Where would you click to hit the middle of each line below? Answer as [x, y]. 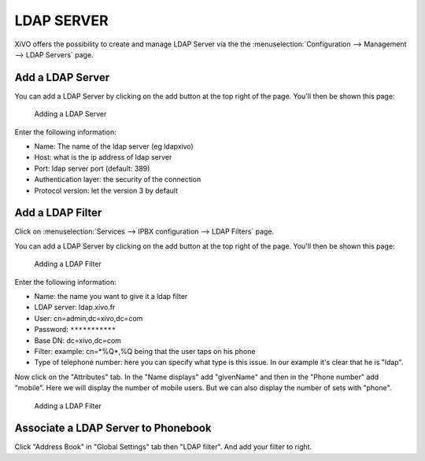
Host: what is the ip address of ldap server [103, 157]
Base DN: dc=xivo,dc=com [78, 340]
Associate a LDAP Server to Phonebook [113, 428]
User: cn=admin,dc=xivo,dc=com [89, 318]
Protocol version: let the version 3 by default [106, 190]
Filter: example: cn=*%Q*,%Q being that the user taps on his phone [145, 351]
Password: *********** [75, 330]
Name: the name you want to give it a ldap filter [111, 297]
